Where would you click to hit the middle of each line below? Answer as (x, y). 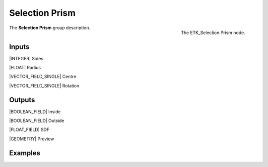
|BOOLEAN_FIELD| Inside (35, 112)
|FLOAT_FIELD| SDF (29, 130)
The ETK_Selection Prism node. (213, 33)
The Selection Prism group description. (50, 28)
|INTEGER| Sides (26, 58)
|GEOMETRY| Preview (32, 139)
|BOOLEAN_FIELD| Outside (37, 121)
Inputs (19, 47)
